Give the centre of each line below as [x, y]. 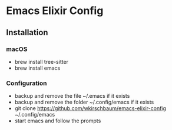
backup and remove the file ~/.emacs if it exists [72, 96]
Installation [27, 32]
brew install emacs [37, 68]
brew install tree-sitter [42, 61]
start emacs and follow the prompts [58, 121]
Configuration [27, 83]
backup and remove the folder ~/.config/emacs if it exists [84, 102]
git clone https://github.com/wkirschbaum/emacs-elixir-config [90, 108]
